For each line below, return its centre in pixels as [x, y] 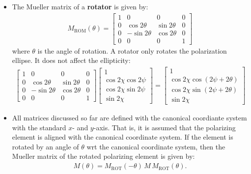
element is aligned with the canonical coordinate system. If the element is [123, 137]
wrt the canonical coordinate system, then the [156, 146]
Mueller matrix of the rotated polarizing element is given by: [103, 156]
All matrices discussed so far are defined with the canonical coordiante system [129, 118]
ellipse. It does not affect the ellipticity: [71, 60]
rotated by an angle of [45, 146]
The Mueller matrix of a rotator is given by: [80, 6]
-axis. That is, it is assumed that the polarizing [165, 127]
